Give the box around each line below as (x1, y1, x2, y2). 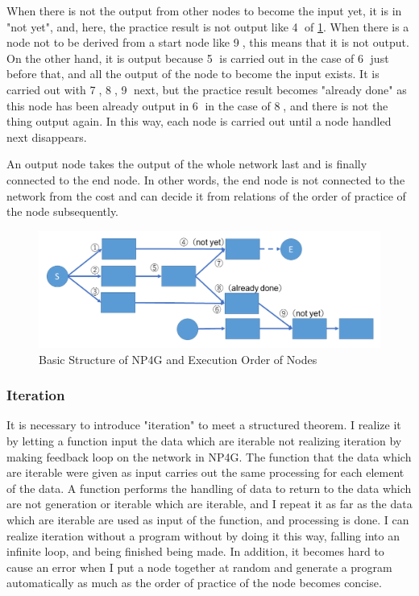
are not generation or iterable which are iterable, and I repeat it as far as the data (6, 495, 413, 512)
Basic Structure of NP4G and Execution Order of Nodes (39, 350, 317, 367)
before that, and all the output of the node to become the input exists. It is (6, 65, 380, 82)
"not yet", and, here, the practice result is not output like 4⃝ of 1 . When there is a (6, 18, 409, 35)
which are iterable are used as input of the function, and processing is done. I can (6, 511, 409, 528)
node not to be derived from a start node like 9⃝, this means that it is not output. (6, 34, 409, 51)
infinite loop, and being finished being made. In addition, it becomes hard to (6, 543, 384, 560)
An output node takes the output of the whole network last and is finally (6, 155, 367, 172)
